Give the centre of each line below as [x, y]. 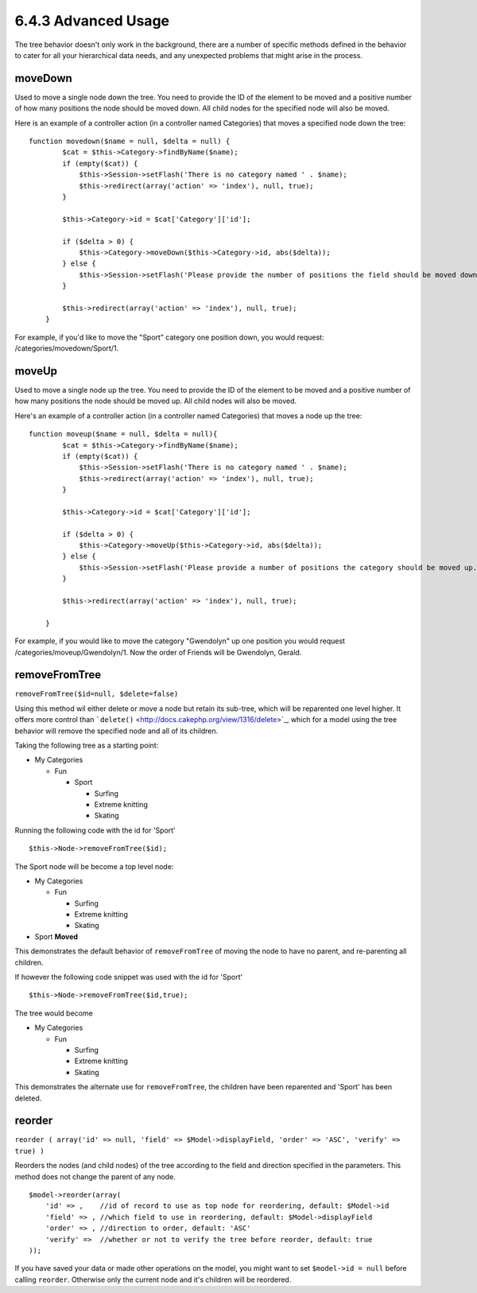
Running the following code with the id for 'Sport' [95, 830]
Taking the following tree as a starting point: [87, 746]
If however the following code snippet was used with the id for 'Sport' [129, 977]
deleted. [28, 1098]
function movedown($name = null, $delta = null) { [130, 142]
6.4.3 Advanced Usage [92, 21]
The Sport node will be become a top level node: [94, 866]
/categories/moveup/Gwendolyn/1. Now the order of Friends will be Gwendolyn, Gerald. [158, 652]
